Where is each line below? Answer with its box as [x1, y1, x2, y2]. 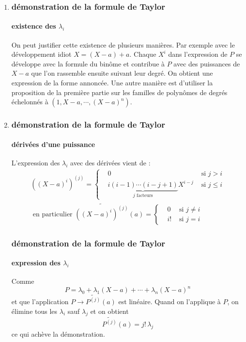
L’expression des [11, 157, 60, 167]
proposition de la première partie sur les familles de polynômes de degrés [11, 87, 228, 97]
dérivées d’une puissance [11, 139, 95, 149]
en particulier [32, 211, 73, 218]
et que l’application [11, 296, 69, 307]
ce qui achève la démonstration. [11, 328, 105, 339]
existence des [11, 21, 56, 31]
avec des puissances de [173, 58, 240, 68]
